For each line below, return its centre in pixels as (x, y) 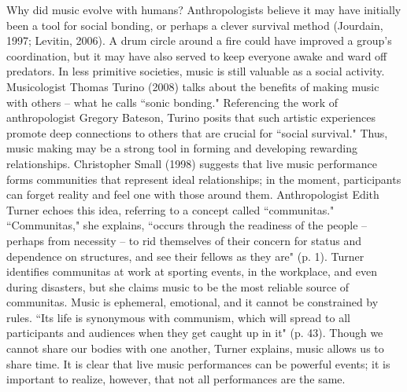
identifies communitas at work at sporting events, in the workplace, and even (192, 271)
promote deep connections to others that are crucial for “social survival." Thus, (197, 132)
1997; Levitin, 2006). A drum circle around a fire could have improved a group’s (199, 40)
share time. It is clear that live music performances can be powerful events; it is (198, 363)
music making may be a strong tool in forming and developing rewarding (182, 148)
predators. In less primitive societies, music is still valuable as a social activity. (196, 71)
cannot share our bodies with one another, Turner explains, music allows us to (195, 348)
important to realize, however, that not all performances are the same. (176, 379)
